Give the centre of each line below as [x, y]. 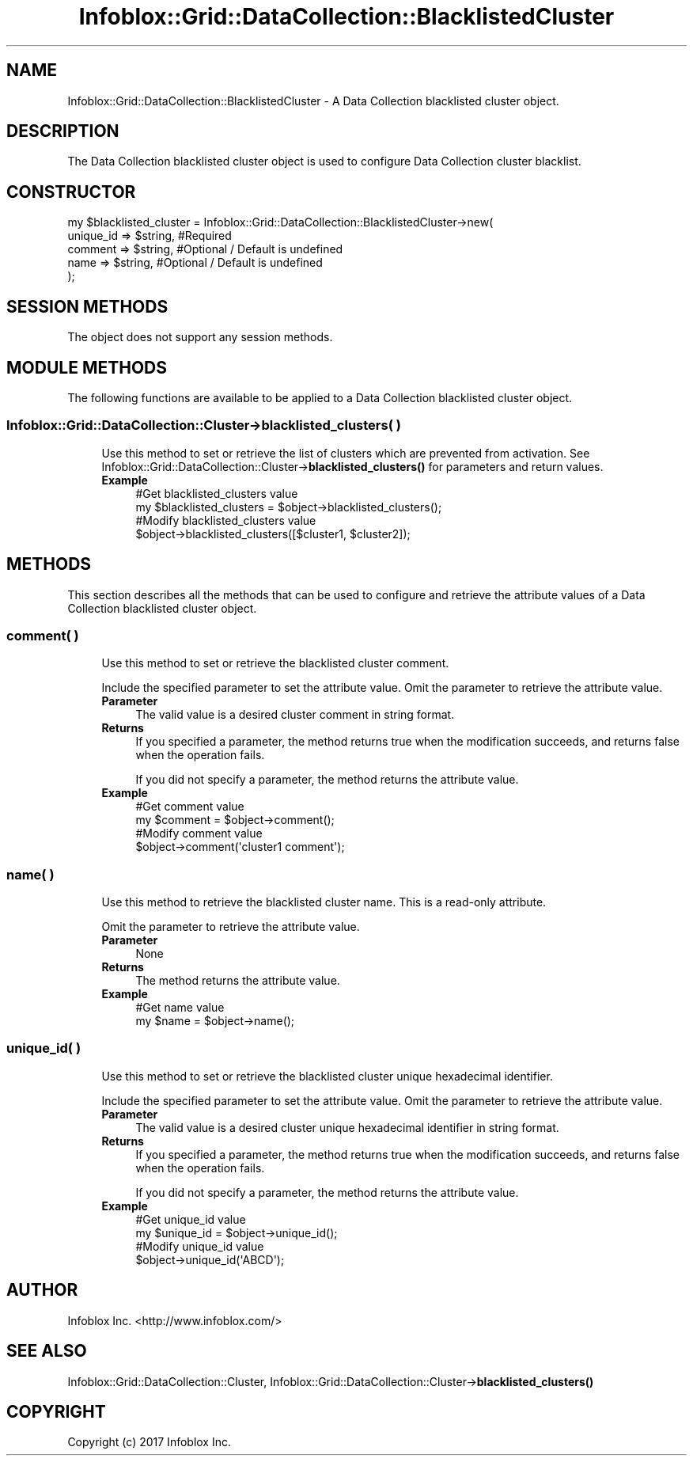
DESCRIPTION [63, 131]
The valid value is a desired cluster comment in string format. [295, 715]
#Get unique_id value [191, 1219]
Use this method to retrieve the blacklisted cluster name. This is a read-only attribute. [324, 902]
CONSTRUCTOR [71, 192]
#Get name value [180, 1008]
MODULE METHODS [87, 367]
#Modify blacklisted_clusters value [226, 520]
